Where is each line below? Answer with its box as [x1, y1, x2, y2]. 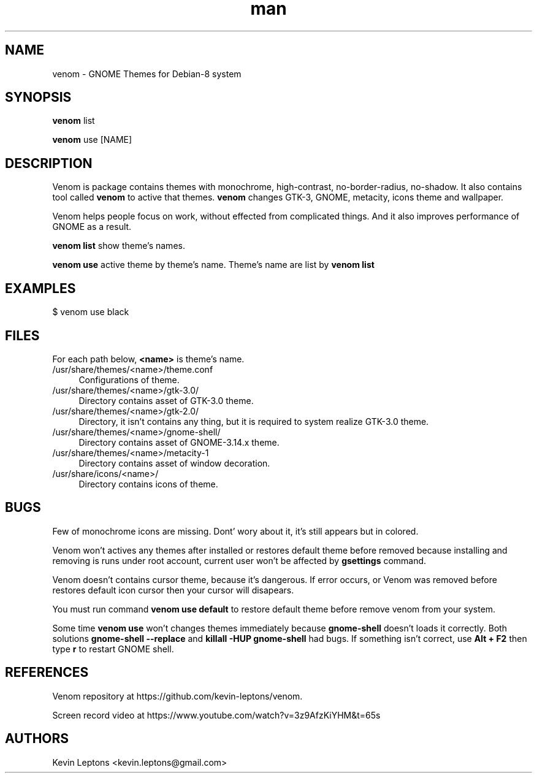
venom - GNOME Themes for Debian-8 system [52, 68, 242, 79]
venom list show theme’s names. [52, 240, 185, 251]
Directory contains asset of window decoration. [78, 457, 270, 468]
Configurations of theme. [78, 374, 180, 385]
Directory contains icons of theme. [78, 478, 218, 489]
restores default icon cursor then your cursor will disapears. [52, 584, 294, 595]
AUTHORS [5, 731, 69, 747]
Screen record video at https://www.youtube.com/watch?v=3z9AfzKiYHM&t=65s [52, 709, 381, 720]
